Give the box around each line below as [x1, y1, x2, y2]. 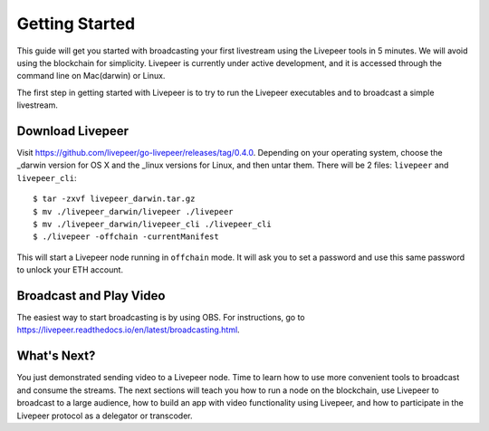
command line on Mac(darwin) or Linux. [16, 71, 166, 81]
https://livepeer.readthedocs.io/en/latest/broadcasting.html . [16, 324, 240, 335]
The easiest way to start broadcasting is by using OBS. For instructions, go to [16, 312, 305, 323]
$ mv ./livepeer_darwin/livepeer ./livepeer [33, 206, 235, 216]
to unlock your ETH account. [16, 264, 124, 275]
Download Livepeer [16, 123, 129, 139]
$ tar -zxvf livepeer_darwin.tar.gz [33, 194, 196, 204]
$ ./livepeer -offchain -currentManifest [33, 232, 219, 242]
